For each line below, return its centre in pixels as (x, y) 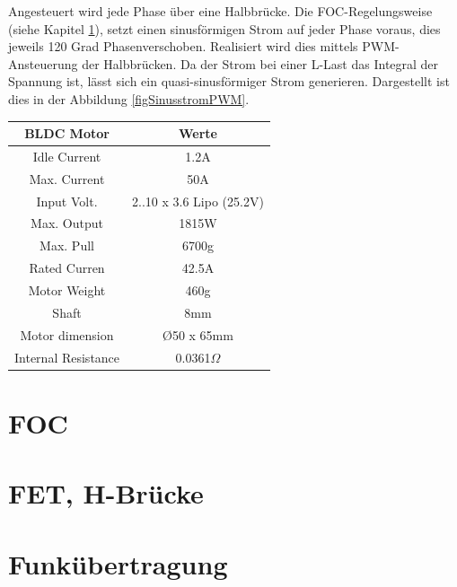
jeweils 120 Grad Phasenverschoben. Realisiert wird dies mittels (183, 46)
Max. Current (67, 178)
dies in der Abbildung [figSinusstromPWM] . (129, 98)
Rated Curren (67, 268)
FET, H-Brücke (106, 493)
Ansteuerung (43, 63)
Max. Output (67, 223)
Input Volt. (67, 201)
